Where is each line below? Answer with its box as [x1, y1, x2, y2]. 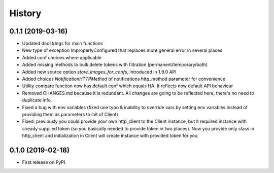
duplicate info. [22, 97, 52, 103]
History [9, 8, 42, 19]
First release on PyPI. [22, 159, 67, 165]
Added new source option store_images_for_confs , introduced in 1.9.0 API [22, 68, 177, 75]
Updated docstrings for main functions [22, 41, 104, 47]
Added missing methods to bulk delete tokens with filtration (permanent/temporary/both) [22, 61, 208, 68]
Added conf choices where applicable [22, 54, 101, 60]
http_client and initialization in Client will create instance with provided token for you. [22, 132, 199, 139]
